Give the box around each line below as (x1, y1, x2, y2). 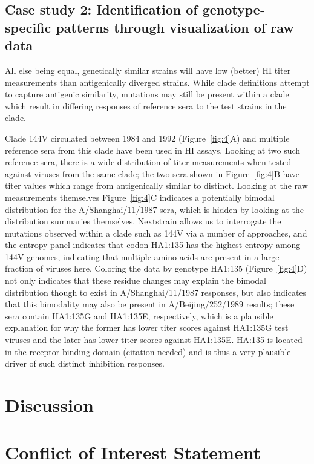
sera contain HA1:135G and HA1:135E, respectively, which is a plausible (5, 309, 273, 322)
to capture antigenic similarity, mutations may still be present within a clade (5, 88, 289, 100)
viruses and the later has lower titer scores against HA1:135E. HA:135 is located (5, 333, 303, 346)
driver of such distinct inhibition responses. (5, 357, 165, 370)
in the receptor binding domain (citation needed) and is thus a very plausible (5, 345, 291, 358)
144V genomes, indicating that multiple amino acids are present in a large (5, 250, 280, 263)
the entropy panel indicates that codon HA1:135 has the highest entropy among (5, 238, 301, 251)
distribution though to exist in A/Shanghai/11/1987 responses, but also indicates (5, 286, 307, 298)
